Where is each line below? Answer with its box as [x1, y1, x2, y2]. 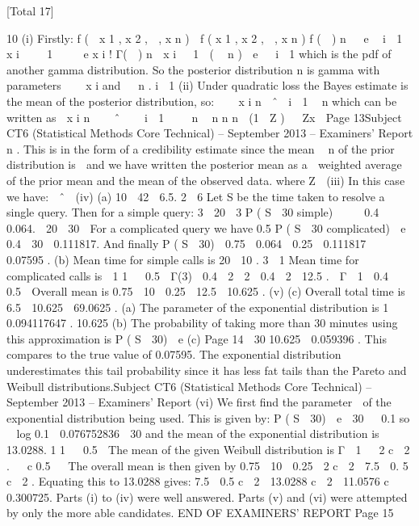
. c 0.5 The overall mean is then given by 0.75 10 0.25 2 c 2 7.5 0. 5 [6, 457, 409, 473]
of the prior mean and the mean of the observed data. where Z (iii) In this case [6, 171, 405, 188]
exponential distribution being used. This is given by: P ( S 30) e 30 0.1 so [6, 409, 410, 426]
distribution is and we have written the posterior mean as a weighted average [6, 156, 402, 173]
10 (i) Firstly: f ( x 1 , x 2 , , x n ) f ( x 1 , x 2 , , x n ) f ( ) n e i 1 [6, 29, 403, 46]
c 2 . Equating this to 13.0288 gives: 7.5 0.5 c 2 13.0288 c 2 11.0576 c [6, 473, 389, 490]
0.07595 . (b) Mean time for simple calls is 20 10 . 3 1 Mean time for [6, 250, 359, 267]
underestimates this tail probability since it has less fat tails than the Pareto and [6, 362, 407, 379]
